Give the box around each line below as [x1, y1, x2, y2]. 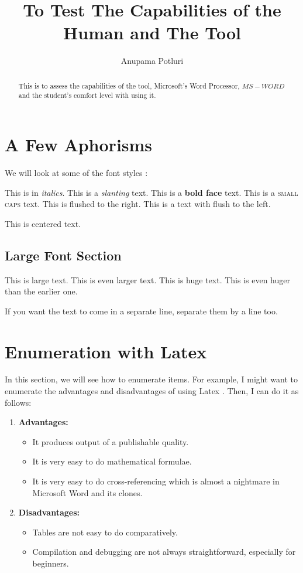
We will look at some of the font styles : [5, 166, 148, 178]
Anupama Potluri [120, 55, 184, 67]
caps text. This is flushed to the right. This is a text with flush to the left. [5, 198, 271, 210]
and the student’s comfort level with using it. [18, 90, 156, 100]
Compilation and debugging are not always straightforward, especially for [32, 545, 296, 558]
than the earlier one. [5, 285, 78, 297]
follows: [5, 396, 32, 408]
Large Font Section [5, 246, 122, 264]
